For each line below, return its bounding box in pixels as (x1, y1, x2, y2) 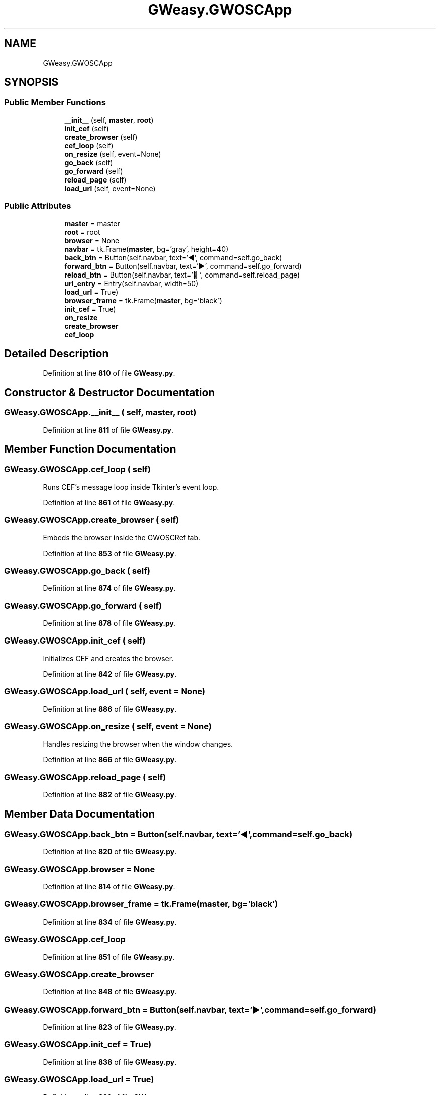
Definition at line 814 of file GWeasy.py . (43, 882, 175, 891)
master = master (64, 219, 120, 228)
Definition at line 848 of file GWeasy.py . (43, 987, 177, 996)
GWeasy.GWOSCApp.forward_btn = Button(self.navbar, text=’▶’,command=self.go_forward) (4, 1004, 376, 1015)
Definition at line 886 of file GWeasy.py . (43, 704, 177, 713)
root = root (64, 227, 100, 236)
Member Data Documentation (4, 807, 155, 820)
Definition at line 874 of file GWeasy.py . (43, 584, 176, 593)
